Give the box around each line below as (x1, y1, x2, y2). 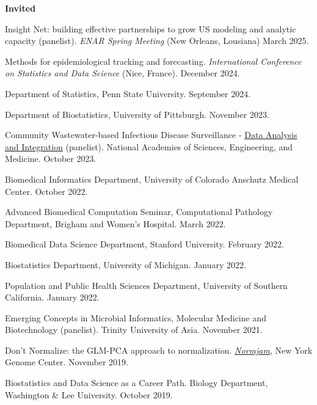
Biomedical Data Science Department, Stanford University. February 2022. (5, 238, 284, 250)
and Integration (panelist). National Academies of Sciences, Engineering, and (5, 140, 293, 153)
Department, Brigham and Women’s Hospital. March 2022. (5, 217, 226, 230)
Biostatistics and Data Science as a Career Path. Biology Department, (5, 376, 268, 389)
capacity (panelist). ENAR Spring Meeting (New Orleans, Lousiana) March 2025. (5, 34, 309, 47)
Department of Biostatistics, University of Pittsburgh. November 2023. (5, 108, 269, 120)
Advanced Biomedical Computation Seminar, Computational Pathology (5, 205, 273, 218)
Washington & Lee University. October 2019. (5, 388, 173, 401)
